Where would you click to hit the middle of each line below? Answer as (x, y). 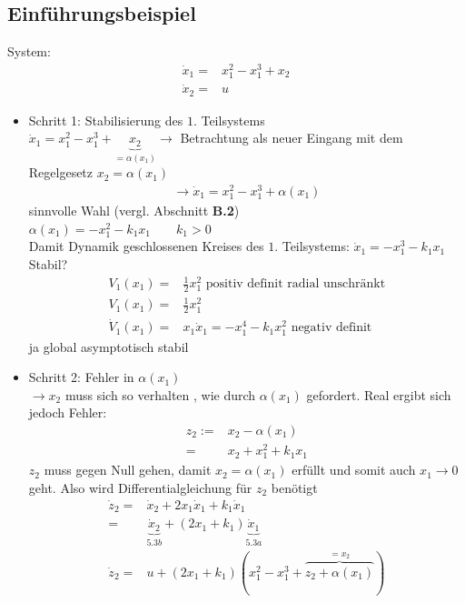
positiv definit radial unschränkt (296, 284)
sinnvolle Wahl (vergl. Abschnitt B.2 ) (134, 211)
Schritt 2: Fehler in (81, 377)
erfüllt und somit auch (354, 470)
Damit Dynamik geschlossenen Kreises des (146, 246)
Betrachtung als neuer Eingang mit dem (292, 138)
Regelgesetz (61, 172)
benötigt (294, 487)
